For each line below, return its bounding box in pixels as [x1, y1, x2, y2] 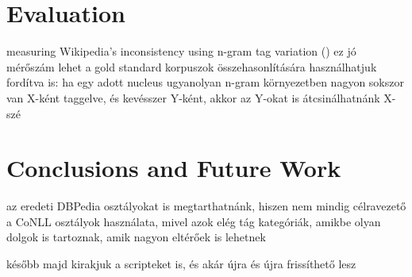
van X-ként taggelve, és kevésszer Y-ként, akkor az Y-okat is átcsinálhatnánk [6, 89, 380, 106]
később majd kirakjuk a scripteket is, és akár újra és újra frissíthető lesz [6, 256, 356, 271]
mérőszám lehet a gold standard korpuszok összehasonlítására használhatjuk [6, 58, 377, 75]
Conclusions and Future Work [6, 152, 341, 184]
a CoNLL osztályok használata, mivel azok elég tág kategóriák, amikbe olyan [6, 213, 381, 229]
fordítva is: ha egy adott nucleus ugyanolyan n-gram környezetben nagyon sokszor [6, 74, 404, 90]
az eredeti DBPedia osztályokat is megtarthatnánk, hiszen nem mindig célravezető [6, 198, 406, 214]
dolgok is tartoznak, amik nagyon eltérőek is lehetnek [6, 229, 266, 245]
